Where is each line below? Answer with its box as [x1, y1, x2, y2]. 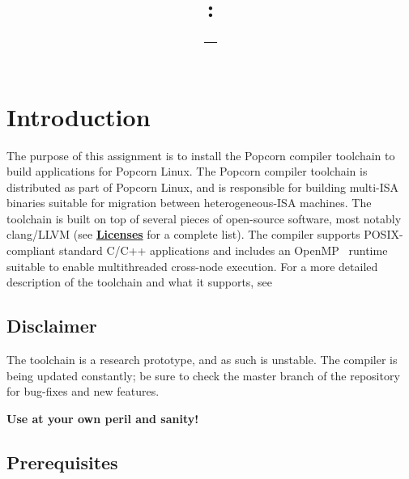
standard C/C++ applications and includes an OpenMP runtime [58, 242, 388, 259]
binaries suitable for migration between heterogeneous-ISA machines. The [6, 194, 372, 211]
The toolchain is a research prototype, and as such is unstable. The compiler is [6, 351, 398, 368]
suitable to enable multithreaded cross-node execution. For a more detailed [6, 257, 378, 274]
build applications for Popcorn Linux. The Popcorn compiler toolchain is [6, 163, 368, 180]
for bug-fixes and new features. [6, 383, 160, 400]
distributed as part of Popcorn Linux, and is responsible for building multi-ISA [6, 178, 399, 195]
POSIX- [364, 226, 403, 243]
